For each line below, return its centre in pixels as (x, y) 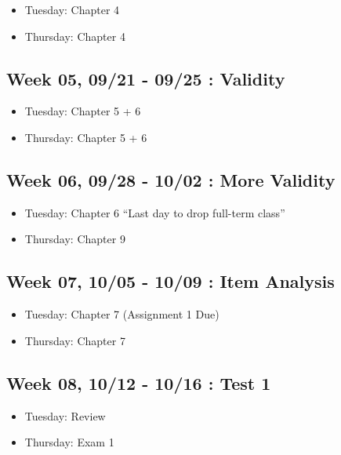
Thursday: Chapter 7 (75, 340)
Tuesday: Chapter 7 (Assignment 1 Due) (122, 314)
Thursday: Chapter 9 (75, 239)
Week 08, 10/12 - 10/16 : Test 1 (139, 382)
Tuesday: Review (65, 415)
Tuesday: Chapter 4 (72, 9)
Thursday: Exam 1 (69, 442)
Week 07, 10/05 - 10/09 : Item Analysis (170, 281)
